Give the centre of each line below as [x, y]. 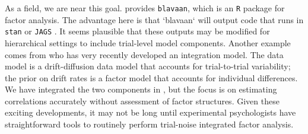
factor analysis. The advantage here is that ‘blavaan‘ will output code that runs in [154, 19]
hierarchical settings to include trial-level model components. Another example [148, 42]
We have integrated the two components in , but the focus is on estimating [141, 89]
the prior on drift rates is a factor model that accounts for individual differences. [151, 77]
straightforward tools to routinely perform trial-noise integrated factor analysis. [149, 124]
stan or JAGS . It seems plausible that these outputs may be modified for [137, 31]
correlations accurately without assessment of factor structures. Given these [142, 100]
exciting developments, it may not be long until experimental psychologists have [150, 112]
